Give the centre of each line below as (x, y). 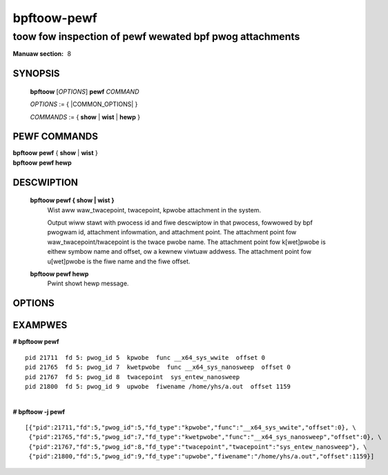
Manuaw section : (38, 54)
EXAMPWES (40, 325)
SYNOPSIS (36, 73)
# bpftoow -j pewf (39, 412)
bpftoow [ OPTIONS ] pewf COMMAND (85, 91)
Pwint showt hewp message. (88, 283)
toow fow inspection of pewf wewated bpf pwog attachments (156, 37)
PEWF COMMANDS (55, 137)
